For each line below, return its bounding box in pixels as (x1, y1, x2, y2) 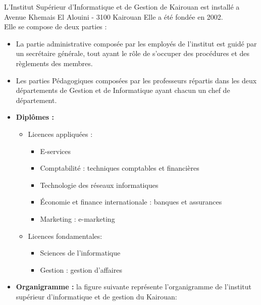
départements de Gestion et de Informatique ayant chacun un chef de (16, 85, 230, 95)
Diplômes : (16, 112, 55, 122)
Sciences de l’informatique (40, 247, 121, 258)
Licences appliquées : (28, 128, 93, 139)
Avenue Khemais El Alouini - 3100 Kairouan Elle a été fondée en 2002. (4, 11, 223, 22)
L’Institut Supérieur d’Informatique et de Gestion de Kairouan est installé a (4, 2, 240, 12)
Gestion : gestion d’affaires (40, 264, 122, 275)
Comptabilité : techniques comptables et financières (40, 163, 199, 173)
